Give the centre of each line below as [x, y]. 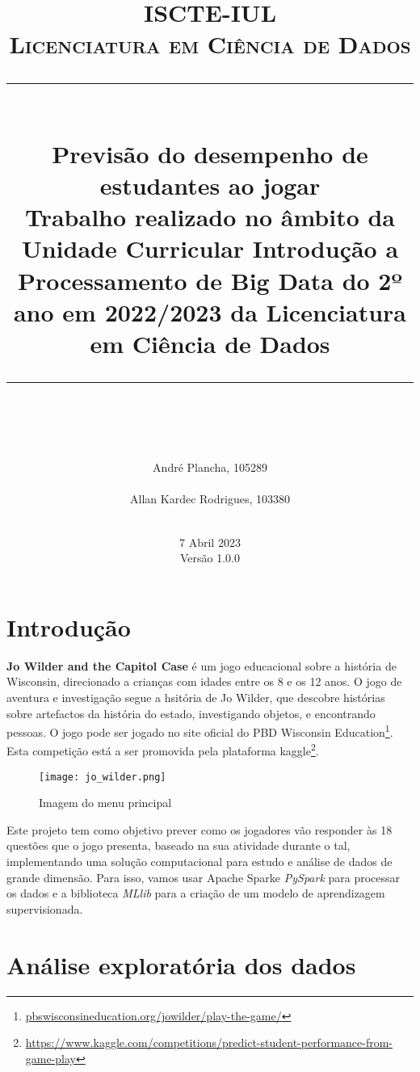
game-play [51, 1058]
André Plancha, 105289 [210, 467]
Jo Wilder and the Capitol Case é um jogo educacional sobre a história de [202, 665]
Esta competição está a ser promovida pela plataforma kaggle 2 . [163, 750]
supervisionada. [45, 908]
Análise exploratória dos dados [181, 964]
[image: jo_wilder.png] [103, 777]
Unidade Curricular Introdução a [210, 248]
